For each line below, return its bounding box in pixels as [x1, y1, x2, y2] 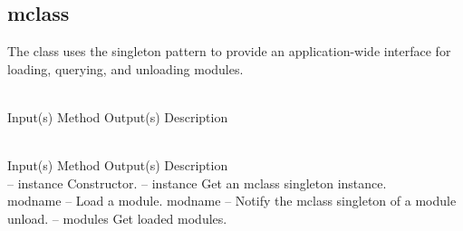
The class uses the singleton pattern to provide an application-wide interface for [7, 42, 451, 61]
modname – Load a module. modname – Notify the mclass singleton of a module [7, 191, 457, 210]
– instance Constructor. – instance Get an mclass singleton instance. [7, 173, 387, 192]
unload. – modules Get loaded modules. [7, 208, 227, 227]
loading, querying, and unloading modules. [7, 59, 244, 78]
